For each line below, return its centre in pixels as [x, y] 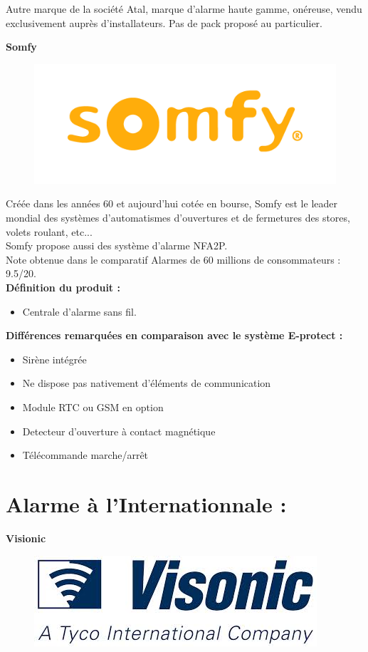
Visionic [26, 538]
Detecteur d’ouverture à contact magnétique [119, 431]
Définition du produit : [63, 288]
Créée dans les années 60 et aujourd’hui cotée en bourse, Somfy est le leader [172, 203]
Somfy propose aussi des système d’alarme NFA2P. [117, 245]
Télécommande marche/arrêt [85, 455]
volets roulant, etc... [49, 231]
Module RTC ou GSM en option [93, 407]
